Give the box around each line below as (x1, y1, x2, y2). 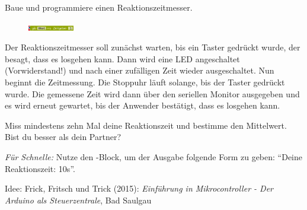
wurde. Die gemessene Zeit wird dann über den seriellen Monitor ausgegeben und (5, 87, 300, 100)
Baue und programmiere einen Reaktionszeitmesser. (5, 1, 193, 13)
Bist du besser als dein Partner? (5, 131, 121, 143)
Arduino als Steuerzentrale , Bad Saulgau (5, 193, 152, 206)
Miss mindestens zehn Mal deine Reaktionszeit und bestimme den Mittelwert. (5, 119, 287, 131)
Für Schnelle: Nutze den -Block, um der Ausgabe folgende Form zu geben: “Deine (5, 150, 303, 163)
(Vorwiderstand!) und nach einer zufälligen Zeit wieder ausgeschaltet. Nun (5, 64, 274, 77)
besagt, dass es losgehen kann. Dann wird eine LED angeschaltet (5, 52, 240, 65)
